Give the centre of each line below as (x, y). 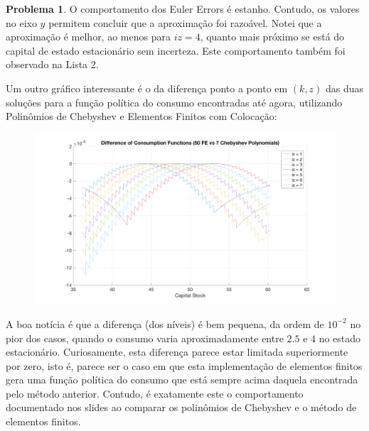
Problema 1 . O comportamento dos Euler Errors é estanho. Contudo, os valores (183, 9)
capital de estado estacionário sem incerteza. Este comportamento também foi (176, 50)
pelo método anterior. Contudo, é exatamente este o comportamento (155, 393)
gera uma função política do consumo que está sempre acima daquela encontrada (182, 380)
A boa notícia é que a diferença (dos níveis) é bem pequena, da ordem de (165, 323)
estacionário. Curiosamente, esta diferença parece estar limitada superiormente (177, 352)
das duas (345, 88)
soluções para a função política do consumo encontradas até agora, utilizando (174, 102)
